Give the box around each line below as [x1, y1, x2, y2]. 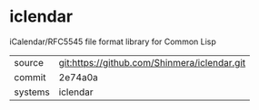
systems [14, 86, 50, 98]
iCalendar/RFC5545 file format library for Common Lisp [9, 36, 216, 47]
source [14, 56, 44, 69]
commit [14, 70, 46, 83]
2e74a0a [58, 70, 98, 83]
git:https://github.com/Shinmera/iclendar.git [58, 56, 246, 69]
